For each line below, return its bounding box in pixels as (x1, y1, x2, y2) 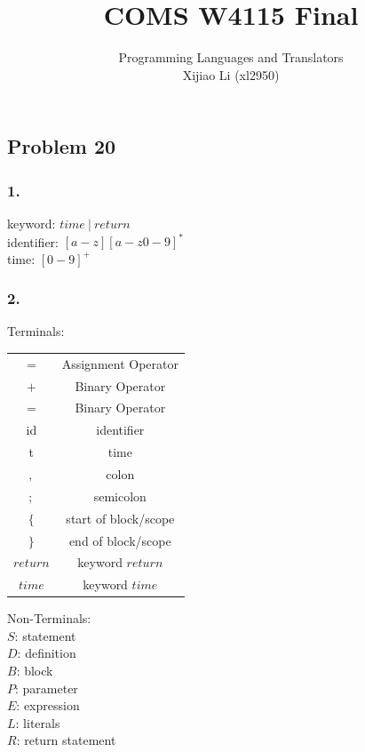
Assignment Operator (61, 354, 179, 372)
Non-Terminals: (7, 609, 91, 628)
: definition (17, 644, 76, 662)
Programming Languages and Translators (118, 48, 344, 67)
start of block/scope (66, 508, 175, 527)
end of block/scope (68, 531, 171, 549)
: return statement (16, 731, 116, 749)
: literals (15, 713, 60, 732)
